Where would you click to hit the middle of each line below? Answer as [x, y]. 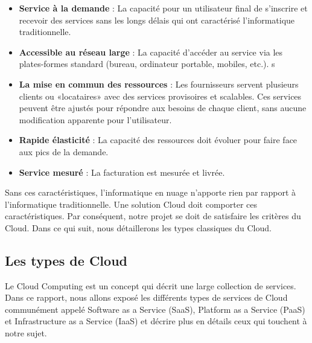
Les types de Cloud [66, 260]
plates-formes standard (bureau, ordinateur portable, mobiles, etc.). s [147, 64]
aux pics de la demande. [64, 151]
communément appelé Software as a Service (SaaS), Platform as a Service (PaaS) [155, 309]
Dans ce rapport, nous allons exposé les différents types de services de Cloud [146, 297]
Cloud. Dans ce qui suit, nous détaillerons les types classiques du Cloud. [138, 227]
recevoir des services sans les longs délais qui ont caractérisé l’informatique [157, 20]
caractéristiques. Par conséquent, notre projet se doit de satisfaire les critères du [153, 216]
